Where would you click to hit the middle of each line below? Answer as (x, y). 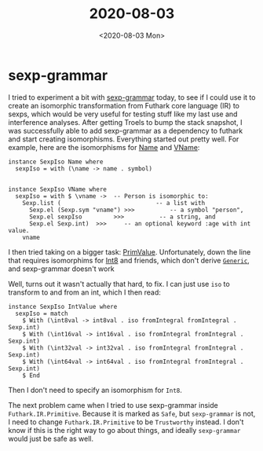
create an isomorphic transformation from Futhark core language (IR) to (124, 105)
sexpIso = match (42, 313)
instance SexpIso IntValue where (63, 306)
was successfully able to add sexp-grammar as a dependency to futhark (126, 130)
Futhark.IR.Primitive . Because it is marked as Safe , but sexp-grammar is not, (132, 413)
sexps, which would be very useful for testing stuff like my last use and (123, 114)
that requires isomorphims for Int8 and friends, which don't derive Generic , (129, 260)
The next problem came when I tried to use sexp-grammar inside (113, 405)
